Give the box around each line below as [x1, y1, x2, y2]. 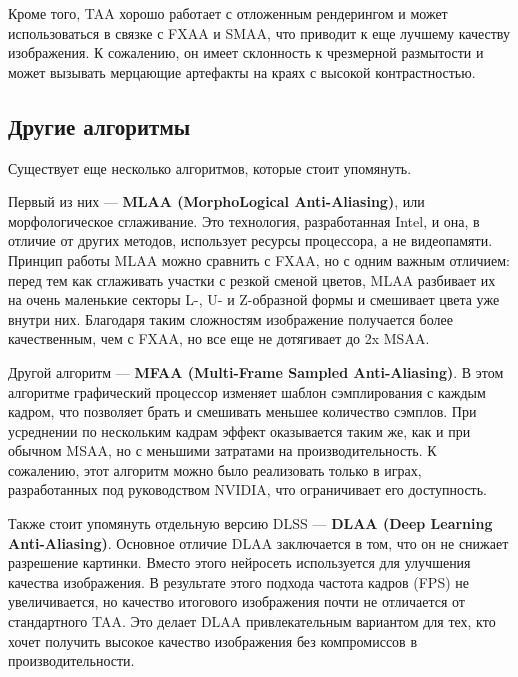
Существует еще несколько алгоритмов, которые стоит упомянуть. [8, 157, 412, 178]
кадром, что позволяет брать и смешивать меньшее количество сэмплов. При [8, 401, 477, 422]
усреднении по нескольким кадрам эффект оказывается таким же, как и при [8, 420, 471, 441]
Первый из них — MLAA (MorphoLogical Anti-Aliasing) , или [8, 191, 425, 212]
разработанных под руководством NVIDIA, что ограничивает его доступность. [8, 479, 487, 500]
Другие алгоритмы [8, 110, 191, 141]
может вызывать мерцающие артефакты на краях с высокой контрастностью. [8, 61, 476, 82]
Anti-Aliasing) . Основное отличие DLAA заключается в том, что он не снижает [8, 532, 509, 553]
